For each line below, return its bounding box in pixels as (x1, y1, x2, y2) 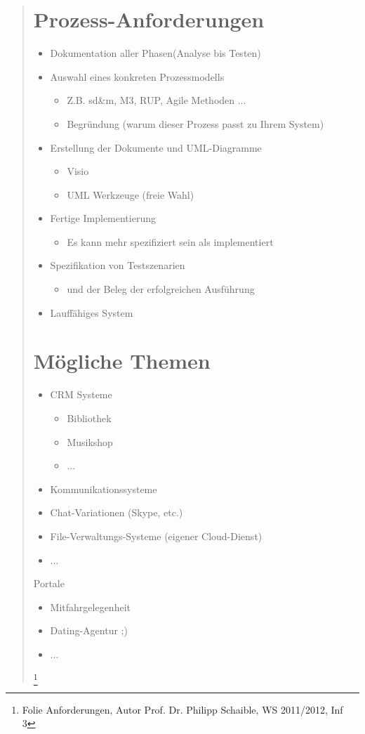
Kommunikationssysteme (50, 481, 157, 496)
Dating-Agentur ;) (50, 623, 128, 638)
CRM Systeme (50, 387, 112, 402)
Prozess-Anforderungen (33, 5, 265, 34)
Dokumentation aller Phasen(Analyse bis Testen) (50, 46, 261, 60)
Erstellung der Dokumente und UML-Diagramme (50, 140, 262, 155)
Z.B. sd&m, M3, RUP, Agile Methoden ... (67, 93, 246, 107)
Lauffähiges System (50, 305, 133, 320)
